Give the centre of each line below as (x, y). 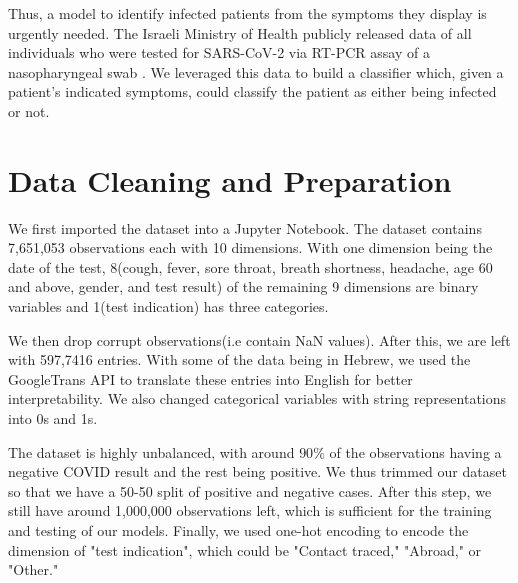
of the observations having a (415, 451)
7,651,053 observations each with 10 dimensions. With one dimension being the (250, 247)
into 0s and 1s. (53, 418)
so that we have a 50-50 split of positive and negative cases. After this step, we (250, 490)
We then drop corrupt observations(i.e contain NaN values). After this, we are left (259, 339)
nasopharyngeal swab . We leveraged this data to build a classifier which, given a (256, 71)
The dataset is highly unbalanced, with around (151, 451)
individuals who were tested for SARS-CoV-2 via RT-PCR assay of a (219, 52)
